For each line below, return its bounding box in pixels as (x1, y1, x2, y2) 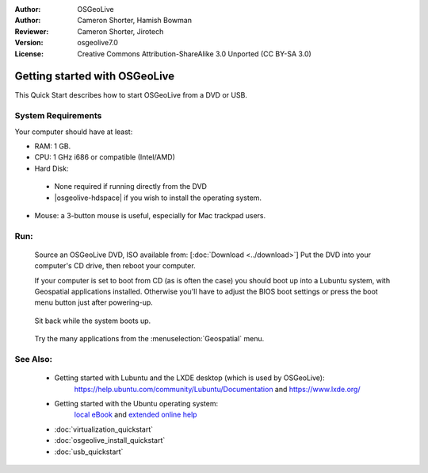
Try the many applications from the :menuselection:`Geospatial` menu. (34, 334, 265, 344)
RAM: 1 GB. (34, 141, 71, 151)
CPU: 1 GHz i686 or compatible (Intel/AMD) (34, 152, 176, 162)
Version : (14, 38, 44, 48)
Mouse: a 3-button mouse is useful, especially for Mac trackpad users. (34, 210, 266, 220)
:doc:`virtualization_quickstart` (54, 425, 154, 434)
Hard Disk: (34, 163, 69, 173)
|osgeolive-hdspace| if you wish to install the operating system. (54, 193, 262, 202)
